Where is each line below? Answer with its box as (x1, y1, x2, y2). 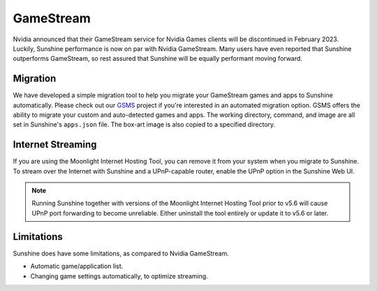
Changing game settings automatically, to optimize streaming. (30, 271, 209, 280)
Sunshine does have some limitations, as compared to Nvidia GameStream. (13, 249, 230, 257)
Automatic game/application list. (30, 262, 124, 271)
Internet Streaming (13, 139, 97, 150)
